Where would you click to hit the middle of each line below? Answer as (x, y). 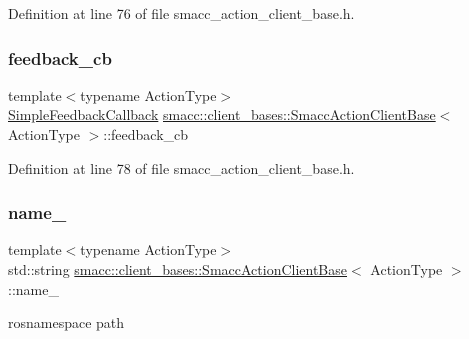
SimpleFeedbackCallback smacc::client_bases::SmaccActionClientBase (222, 114)
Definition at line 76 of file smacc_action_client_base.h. (181, 13)
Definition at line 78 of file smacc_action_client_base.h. (181, 167)
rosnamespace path (66, 322)
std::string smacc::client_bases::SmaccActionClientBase (178, 269)
